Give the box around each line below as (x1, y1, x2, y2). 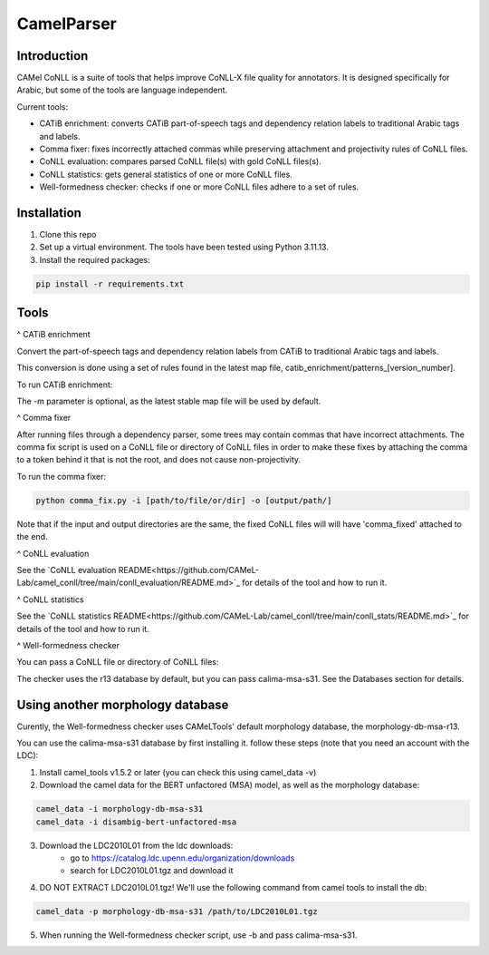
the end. (16, 531, 48, 542)
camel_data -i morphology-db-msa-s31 (35, 804, 204, 814)
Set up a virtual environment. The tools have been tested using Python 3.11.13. (39, 241, 330, 253)
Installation (16, 205, 81, 220)
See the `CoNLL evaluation (16, 565, 117, 576)
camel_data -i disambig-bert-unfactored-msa (35, 816, 237, 827)
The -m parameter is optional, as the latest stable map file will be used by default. (16, 395, 321, 406)
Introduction (16, 48, 89, 63)
